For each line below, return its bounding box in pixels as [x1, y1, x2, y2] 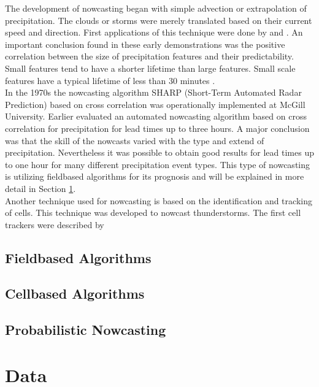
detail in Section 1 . [5, 182, 76, 194]
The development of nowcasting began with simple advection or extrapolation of [5, 2, 307, 14]
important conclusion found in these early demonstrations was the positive [5, 37, 285, 50]
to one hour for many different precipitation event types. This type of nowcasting [5, 158, 310, 171]
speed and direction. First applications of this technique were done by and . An [5, 26, 303, 39]
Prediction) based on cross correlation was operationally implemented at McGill [5, 98, 306, 110]
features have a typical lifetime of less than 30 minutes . [5, 74, 215, 86]
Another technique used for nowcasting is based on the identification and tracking [5, 194, 312, 207]
